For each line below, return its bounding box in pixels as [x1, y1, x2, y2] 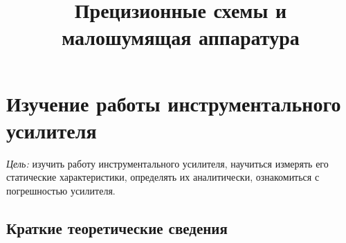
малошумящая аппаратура [62, 23, 300, 51]
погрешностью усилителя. [6, 183, 116, 197]
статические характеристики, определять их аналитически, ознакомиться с [6, 170, 320, 184]
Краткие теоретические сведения [6, 217, 228, 238]
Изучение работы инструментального [6, 89, 341, 117]
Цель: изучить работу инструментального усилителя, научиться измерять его [6, 156, 329, 170]
